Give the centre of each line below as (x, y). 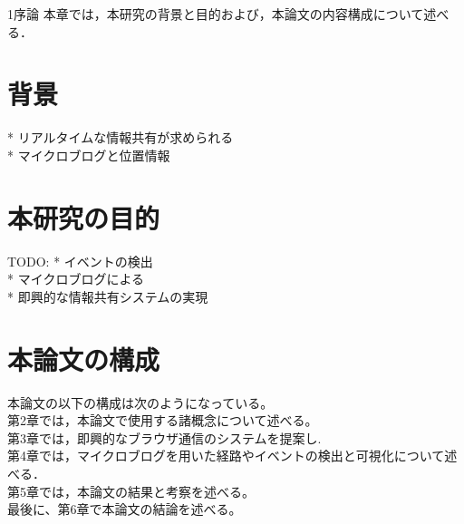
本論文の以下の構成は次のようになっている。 (140, 402)
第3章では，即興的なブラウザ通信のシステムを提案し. (164, 437)
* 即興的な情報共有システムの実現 (108, 296)
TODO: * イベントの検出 (80, 261)
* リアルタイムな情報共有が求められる (121, 137)
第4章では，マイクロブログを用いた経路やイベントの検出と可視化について (226, 456)
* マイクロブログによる (76, 279)
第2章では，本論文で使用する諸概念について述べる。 (163, 420)
